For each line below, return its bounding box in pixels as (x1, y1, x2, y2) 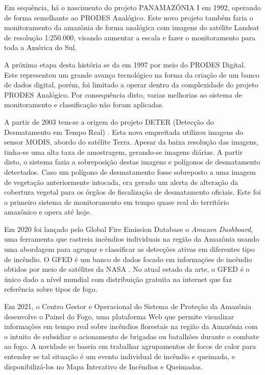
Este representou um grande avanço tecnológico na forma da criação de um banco (4, 69, 259, 80)
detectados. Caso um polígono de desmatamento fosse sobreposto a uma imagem (4, 166, 256, 177)
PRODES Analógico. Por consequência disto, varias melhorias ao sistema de (4, 89, 242, 100)
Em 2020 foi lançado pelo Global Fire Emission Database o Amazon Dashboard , (4, 223, 253, 234)
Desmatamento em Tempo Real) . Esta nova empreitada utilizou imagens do (4, 126, 244, 137)
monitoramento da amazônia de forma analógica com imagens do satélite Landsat (4, 22, 259, 33)
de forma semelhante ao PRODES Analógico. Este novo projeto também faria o (4, 12, 253, 22)
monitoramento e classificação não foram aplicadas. (4, 99, 164, 110)
